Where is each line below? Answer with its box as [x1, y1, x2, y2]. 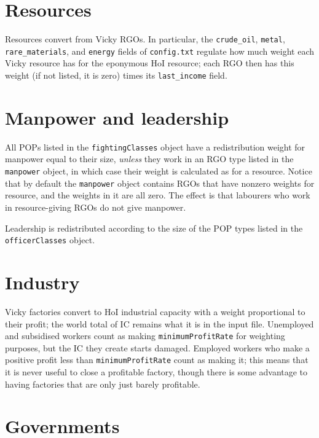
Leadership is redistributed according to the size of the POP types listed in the [5, 221, 303, 234]
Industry [5, 270, 80, 294]
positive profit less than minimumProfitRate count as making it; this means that [5, 353, 309, 366]
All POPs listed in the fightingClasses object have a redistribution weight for [5, 140, 305, 153]
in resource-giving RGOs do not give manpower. [5, 200, 186, 213]
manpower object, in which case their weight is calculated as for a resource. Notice [5, 165, 312, 178]
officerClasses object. [5, 233, 95, 246]
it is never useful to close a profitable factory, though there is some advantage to [5, 366, 308, 378]
